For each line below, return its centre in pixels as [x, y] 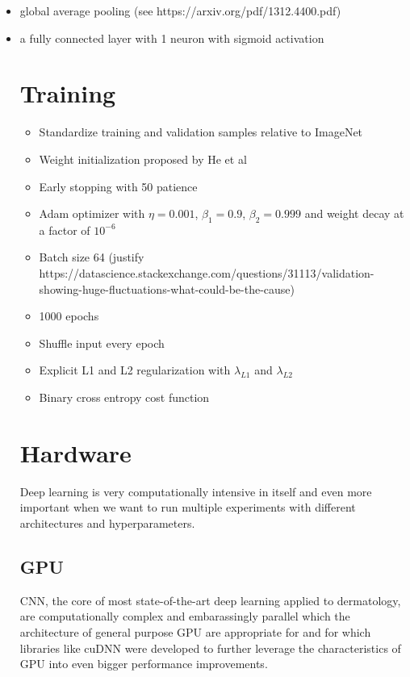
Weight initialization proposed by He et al [143, 159]
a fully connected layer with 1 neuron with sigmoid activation [172, 38]
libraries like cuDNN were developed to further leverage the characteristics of [210, 648]
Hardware [75, 452]
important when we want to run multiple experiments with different [188, 507]
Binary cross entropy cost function [124, 397]
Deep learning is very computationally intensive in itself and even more [196, 491]
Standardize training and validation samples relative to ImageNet [201, 132]
